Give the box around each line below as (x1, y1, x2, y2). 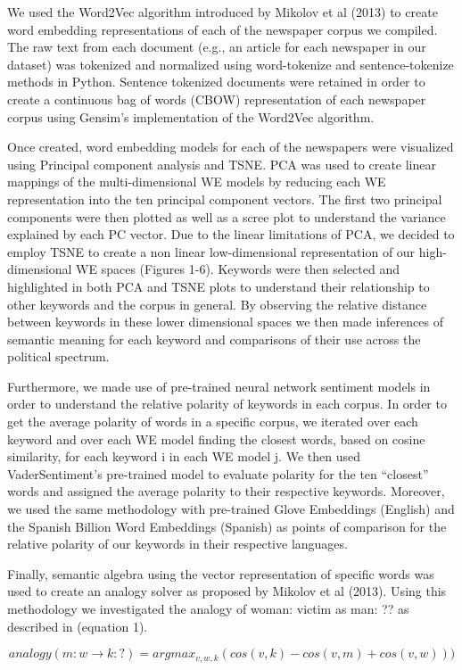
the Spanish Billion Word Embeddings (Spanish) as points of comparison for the (7, 517, 447, 535)
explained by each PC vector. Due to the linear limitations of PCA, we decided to (7, 225, 455, 244)
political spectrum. (7, 347, 110, 366)
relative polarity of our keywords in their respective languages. (7, 534, 348, 553)
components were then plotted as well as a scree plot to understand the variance (7, 207, 446, 226)
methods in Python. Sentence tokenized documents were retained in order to (7, 72, 425, 91)
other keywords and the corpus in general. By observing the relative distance (7, 294, 427, 313)
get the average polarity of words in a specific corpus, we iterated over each (7, 412, 418, 431)
